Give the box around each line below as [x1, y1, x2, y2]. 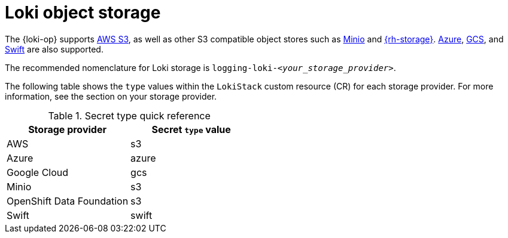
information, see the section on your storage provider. [5, 91, 217, 101]
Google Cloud [7, 166, 69, 178]
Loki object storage [5, 2, 161, 23]
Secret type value [151, 123, 231, 135]
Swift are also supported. [5, 44, 104, 54]
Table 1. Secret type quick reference [48, 109, 211, 122]
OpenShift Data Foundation [7, 194, 129, 207]
